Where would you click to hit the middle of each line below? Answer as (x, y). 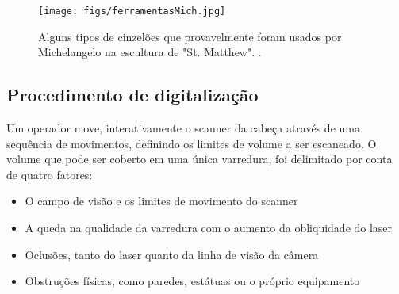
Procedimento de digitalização (132, 95)
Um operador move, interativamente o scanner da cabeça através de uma (183, 128)
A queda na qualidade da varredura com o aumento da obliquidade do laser (209, 228)
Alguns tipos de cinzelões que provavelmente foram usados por (190, 36)
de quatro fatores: (50, 174)
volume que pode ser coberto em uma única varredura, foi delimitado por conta (199, 159)
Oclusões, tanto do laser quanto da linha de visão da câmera (172, 254)
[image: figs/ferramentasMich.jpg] (132, 11)
